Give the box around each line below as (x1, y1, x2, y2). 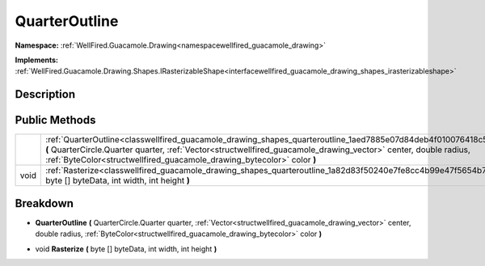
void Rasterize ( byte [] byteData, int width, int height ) (35, 243, 217, 254)
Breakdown (15, 196, 74, 210)
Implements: (15, 55, 59, 65)
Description (15, 87, 76, 101)
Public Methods (15, 113, 96, 127)
